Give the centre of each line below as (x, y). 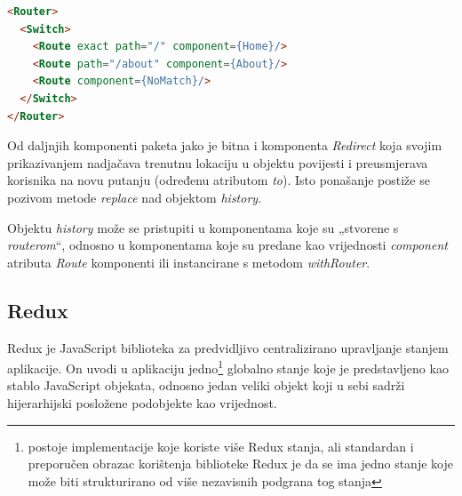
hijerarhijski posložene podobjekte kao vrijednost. (142, 402)
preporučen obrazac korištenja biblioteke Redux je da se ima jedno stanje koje (240, 464)
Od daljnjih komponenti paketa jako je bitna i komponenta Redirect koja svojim (225, 145)
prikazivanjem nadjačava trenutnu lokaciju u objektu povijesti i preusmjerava (218, 162)
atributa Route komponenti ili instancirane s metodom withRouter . (189, 262)
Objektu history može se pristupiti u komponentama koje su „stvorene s (203, 227)
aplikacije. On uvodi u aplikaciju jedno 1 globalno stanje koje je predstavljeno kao (228, 367)
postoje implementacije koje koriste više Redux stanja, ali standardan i (221, 446)
